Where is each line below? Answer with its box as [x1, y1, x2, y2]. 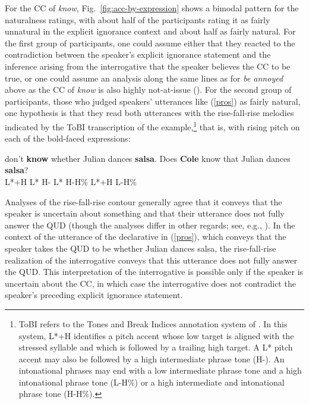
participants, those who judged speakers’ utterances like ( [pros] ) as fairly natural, [5, 95, 301, 107]
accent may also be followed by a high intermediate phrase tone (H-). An [18, 352, 285, 365]
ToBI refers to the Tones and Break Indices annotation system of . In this [18, 317, 288, 330]
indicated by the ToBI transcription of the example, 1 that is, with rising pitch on [5, 118, 300, 133]
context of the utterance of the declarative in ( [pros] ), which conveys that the [5, 230, 286, 243]
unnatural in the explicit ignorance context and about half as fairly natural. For [5, 25, 296, 37]
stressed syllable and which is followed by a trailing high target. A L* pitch [18, 341, 293, 353]
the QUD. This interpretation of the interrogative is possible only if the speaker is [5, 265, 304, 278]
